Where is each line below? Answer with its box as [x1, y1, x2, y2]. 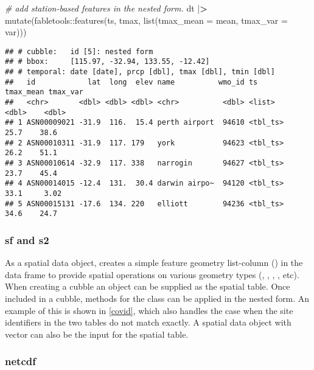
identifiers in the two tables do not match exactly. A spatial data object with [5, 316, 291, 329]
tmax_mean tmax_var [5, 88, 83, 97]
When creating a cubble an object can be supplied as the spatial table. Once [5, 280, 290, 293]
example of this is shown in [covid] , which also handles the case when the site [5, 304, 293, 316]
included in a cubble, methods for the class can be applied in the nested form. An [5, 291, 310, 304]
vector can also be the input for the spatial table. [5, 327, 189, 340]
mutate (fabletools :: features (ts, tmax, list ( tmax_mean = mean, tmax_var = [5, 13, 288, 26]
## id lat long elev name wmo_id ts [5, 77, 258, 86]
